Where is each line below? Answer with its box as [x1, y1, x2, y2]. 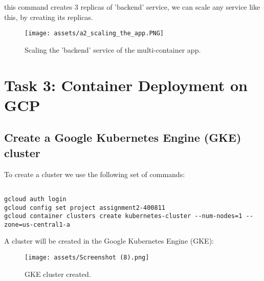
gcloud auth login [4, 195, 67, 203]
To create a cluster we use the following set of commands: [4, 168, 185, 179]
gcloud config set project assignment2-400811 [4, 204, 165, 211]
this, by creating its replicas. [4, 11, 93, 22]
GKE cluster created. [25, 268, 91, 279]
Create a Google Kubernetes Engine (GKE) [4, 129, 241, 145]
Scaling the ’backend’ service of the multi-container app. [25, 44, 201, 55]
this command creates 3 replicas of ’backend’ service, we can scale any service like [4, 2, 260, 12]
